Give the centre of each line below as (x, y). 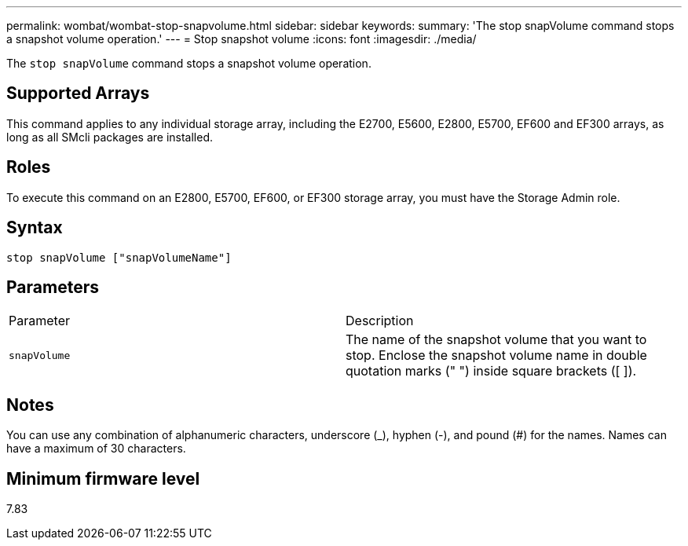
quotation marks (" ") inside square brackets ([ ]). (491, 371)
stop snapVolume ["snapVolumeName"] (119, 257)
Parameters (53, 287)
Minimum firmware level (103, 478)
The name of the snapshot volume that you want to (496, 340)
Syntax (35, 228)
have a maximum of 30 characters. (96, 449)
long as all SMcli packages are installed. (110, 137)
